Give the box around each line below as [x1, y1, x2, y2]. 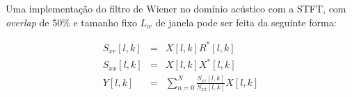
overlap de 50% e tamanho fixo [6, 15, 137, 29]
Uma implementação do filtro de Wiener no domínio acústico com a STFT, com [6, 1, 346, 15]
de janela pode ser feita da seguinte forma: [155, 15, 337, 29]
